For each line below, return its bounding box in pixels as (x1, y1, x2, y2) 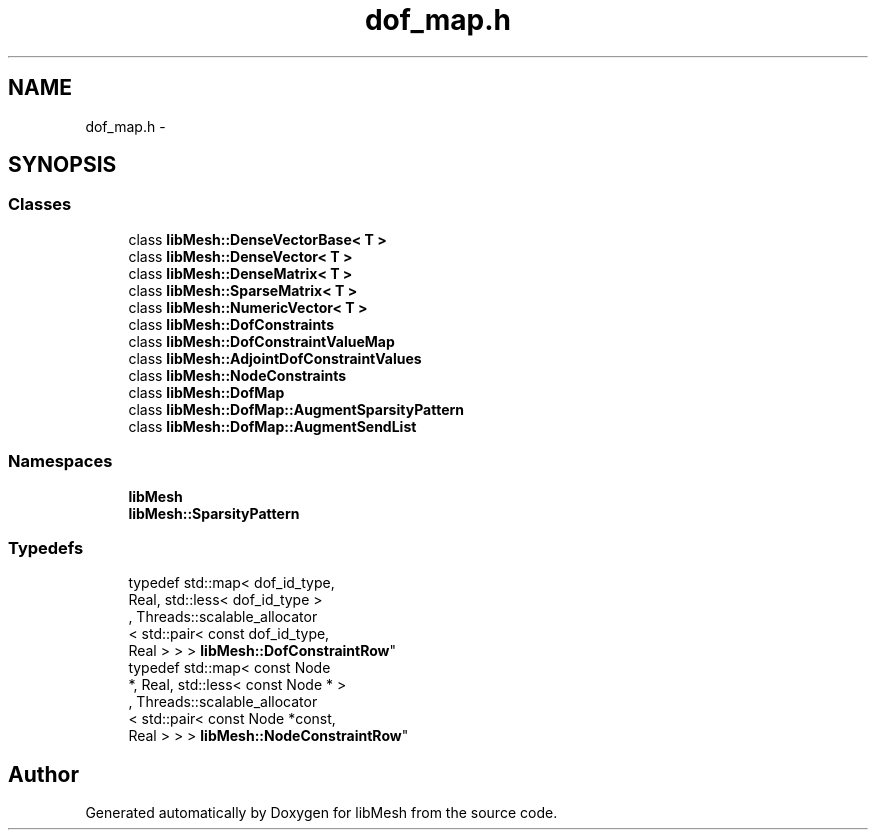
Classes (8, 194, 72, 215)
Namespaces (8, 451, 113, 472)
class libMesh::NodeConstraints (128, 366, 347, 384)
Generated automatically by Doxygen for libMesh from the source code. (85, 804, 558, 822)
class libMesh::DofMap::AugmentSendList (128, 417, 417, 435)
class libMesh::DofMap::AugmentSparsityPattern (128, 400, 464, 418)
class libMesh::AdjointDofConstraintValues (128, 349, 422, 367)
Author (8, 761, 79, 787)
